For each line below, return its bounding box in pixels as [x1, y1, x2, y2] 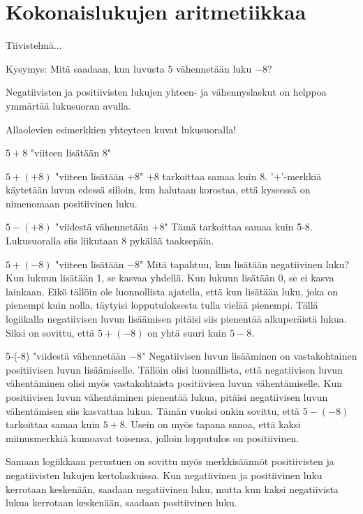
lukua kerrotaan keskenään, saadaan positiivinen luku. [6, 495, 237, 510]
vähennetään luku [176, 61, 252, 75]
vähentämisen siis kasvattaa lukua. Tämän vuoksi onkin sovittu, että [6, 403, 299, 418]
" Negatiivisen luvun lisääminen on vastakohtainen [142, 348, 357, 363]
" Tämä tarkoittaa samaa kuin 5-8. [164, 219, 313, 234]
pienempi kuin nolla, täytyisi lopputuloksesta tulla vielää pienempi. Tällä [6, 298, 318, 312]
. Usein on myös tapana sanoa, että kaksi [124, 417, 301, 432]
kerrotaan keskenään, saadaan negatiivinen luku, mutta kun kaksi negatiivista [6, 481, 339, 496]
